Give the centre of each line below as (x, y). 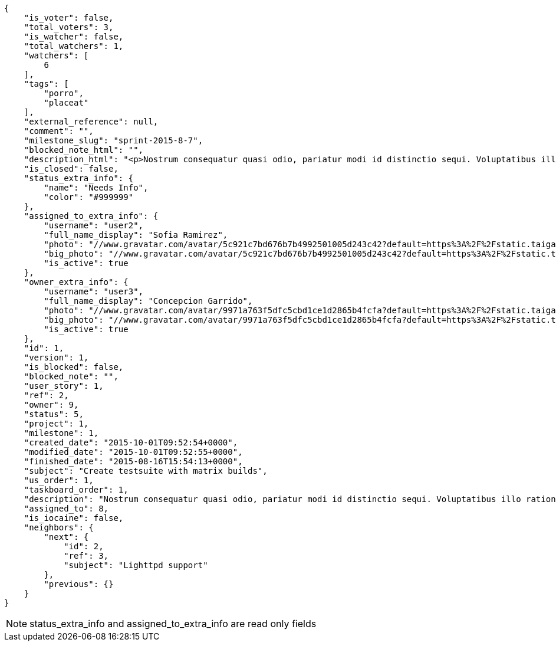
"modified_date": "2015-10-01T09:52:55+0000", (133, 452)
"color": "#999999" (89, 197)
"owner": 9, (51, 405)
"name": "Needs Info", (96, 188)
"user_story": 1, (64, 386)
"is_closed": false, (71, 169)
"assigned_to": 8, (66, 509)
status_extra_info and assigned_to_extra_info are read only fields (173, 624)
